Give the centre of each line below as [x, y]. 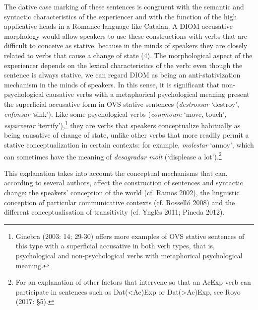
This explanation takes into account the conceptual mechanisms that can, [116, 173]
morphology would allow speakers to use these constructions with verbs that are [126, 36]
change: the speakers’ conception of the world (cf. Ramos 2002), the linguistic [122, 192]
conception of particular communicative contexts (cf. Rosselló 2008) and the [120, 202]
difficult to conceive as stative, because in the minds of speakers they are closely [126, 45]
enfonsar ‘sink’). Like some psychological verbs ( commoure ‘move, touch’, [115, 114]
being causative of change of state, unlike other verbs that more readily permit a [127, 135]
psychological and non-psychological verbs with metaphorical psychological [129, 255]
